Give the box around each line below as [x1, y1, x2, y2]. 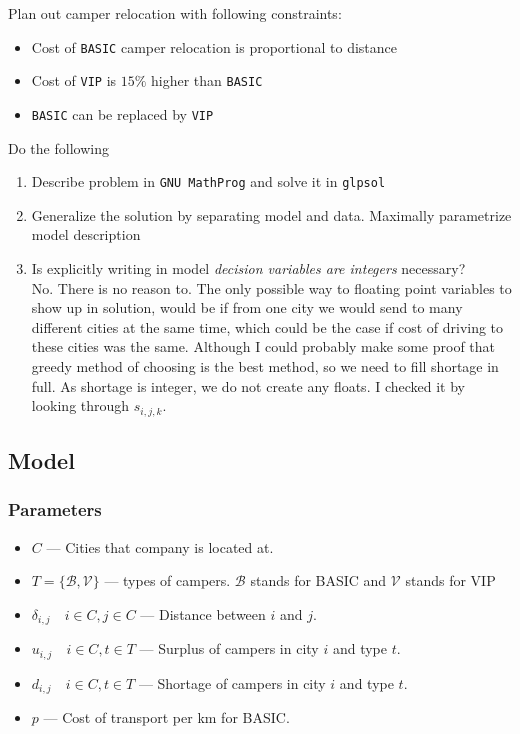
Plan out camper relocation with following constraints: [8, 3, 342, 23]
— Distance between [140, 603, 266, 624]
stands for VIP [405, 570, 496, 591]
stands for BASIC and [250, 570, 387, 591]
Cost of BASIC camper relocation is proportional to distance [31, 36, 397, 57]
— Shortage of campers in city [138, 672, 326, 693]
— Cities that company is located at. [46, 536, 274, 557]
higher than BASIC [151, 70, 263, 91]
